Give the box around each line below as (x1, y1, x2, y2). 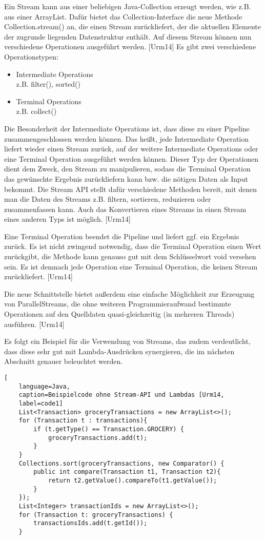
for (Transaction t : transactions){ (18, 417, 148, 425)
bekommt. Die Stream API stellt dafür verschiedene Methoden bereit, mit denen (4, 183, 257, 194)
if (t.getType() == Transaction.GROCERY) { (33, 425, 184, 433)
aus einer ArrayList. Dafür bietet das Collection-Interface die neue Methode (4, 11, 242, 22)
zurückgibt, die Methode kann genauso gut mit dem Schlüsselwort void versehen (4, 251, 256, 262)
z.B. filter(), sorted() (16, 79, 80, 89)
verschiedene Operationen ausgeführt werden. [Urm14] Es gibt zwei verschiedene (4, 41, 256, 52)
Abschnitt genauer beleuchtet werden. (4, 356, 123, 367)
